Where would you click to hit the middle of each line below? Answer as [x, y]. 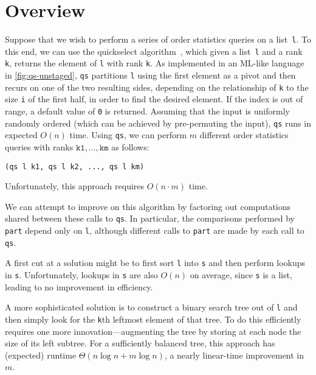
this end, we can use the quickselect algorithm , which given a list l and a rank [154, 51]
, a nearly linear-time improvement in [234, 355]
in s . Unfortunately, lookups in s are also [81, 275]
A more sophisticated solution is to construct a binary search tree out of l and [151, 307]
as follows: [130, 147]
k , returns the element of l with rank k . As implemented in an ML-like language [155, 63]
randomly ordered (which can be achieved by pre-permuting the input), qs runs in [158, 123]
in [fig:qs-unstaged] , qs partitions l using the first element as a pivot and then [150, 75]
